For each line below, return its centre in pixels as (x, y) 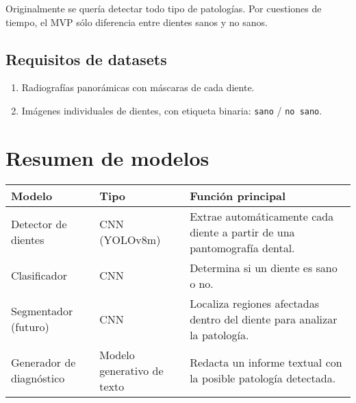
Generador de (43, 363)
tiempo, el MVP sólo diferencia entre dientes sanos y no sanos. (137, 22)
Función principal (238, 195)
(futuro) (30, 327)
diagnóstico (38, 378)
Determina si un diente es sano (264, 267)
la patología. (219, 334)
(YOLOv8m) (130, 240)
